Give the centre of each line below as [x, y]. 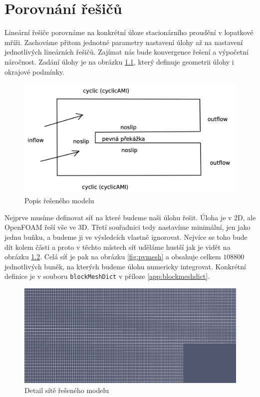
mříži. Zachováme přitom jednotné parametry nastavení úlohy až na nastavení [124, 42]
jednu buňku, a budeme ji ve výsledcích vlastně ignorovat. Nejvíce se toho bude [126, 237]
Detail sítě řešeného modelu [67, 390]
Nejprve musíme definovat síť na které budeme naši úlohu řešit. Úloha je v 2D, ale [130, 217]
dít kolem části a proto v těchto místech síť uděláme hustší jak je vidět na [118, 247]
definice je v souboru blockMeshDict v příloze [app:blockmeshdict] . [107, 276]
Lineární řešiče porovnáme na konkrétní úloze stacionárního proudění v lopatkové [129, 32]
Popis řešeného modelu [59, 201]
